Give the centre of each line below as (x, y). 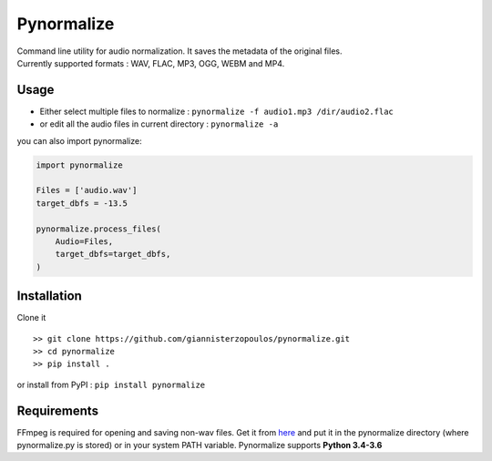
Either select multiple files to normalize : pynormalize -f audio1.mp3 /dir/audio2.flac (216, 111)
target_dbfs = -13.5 (82, 203)
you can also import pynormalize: (79, 140)
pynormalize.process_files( (98, 229)
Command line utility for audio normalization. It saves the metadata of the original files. (179, 51)
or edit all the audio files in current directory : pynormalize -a (159, 124)
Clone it (31, 318)
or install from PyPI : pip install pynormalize (111, 384)
